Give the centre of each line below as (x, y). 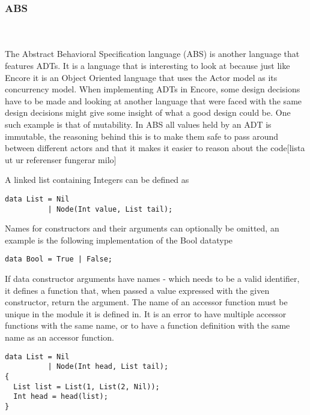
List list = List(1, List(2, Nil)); (87, 387)
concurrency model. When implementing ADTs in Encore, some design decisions (153, 89)
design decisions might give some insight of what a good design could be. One (148, 112)
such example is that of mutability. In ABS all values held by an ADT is (138, 124)
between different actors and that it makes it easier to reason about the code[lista (155, 148)
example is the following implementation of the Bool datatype (119, 240)
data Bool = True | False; (59, 259)
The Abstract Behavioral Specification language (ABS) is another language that (152, 54)
